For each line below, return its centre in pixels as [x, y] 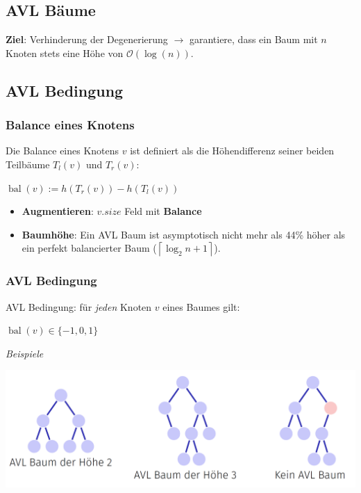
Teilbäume [28, 164]
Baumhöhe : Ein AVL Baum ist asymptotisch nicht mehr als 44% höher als [184, 234]
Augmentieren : [58, 211]
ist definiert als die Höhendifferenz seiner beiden [232, 151]
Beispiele [25, 353]
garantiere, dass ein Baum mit [253, 39]
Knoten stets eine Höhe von [65, 52]
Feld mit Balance [163, 211]
